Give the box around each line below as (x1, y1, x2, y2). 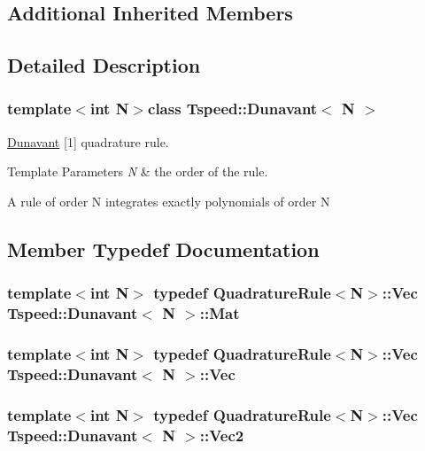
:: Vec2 (199, 424, 244, 446)
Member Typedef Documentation (7, 235, 320, 262)
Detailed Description (7, 51, 201, 79)
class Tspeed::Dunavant (148, 97, 318, 120)
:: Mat (199, 302, 240, 324)
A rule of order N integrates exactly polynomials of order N (7, 191, 330, 210)
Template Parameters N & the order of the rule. (7, 162, 268, 181)
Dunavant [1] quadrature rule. (7, 132, 169, 151)
